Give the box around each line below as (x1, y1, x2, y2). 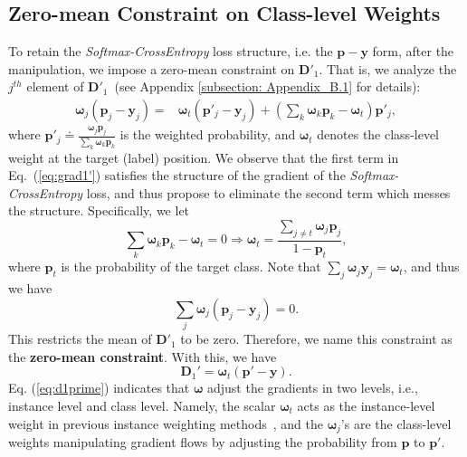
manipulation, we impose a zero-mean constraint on (8, 59, 295, 78)
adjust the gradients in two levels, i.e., (206, 378, 418, 397)
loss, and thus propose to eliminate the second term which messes (86, 183, 451, 202)
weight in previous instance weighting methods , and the (8, 414, 323, 433)
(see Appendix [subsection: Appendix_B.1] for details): (114, 77, 421, 96)
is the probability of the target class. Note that (61, 257, 321, 276)
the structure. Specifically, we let (8, 201, 190, 220)
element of (26, 77, 84, 96)
